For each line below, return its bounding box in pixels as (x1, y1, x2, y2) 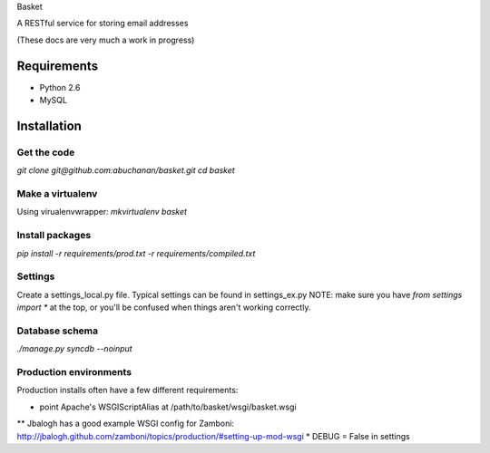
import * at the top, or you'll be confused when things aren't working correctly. (16, 302, 311, 313)
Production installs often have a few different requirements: (16, 385, 239, 396)
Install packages (16, 229, 92, 242)
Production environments (16, 365, 132, 378)
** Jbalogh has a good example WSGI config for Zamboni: (16, 418, 235, 429)
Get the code (16, 146, 75, 159)
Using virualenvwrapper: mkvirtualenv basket (16, 207, 188, 217)
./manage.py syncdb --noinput (16, 343, 132, 354)
